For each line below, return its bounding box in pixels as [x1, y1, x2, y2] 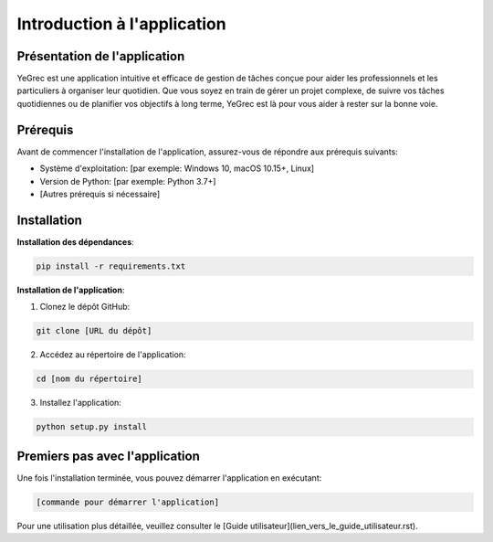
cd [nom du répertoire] [36, 374, 143, 384]
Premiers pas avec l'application [16, 448, 201, 463]
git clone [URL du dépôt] [36, 325, 152, 336]
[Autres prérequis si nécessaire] [39, 188, 161, 199]
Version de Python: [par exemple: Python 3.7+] [39, 175, 216, 186]
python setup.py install [36, 421, 148, 432]
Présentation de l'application [16, 48, 185, 64]
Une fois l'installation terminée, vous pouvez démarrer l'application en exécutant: [16, 472, 322, 484]
